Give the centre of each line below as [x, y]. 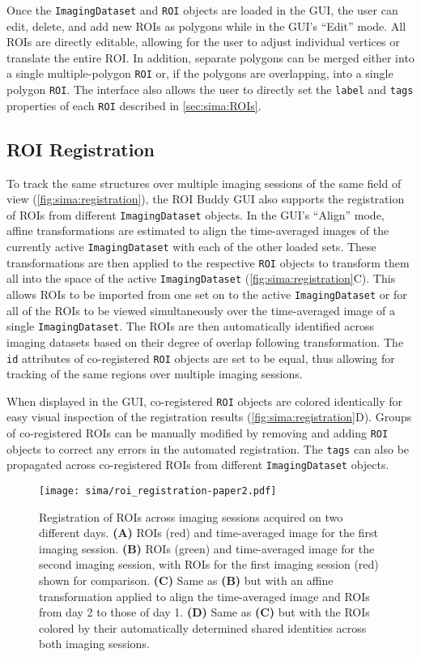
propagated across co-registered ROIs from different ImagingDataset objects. [198, 465]
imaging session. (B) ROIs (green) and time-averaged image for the [207, 548]
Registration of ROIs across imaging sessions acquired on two [191, 516]
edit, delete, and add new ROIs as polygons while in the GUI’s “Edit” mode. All [206, 26]
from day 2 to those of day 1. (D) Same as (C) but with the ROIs [204, 612]
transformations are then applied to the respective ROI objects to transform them [208, 262]
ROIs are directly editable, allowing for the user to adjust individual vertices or [203, 42]
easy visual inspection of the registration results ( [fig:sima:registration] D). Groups [209, 417]
